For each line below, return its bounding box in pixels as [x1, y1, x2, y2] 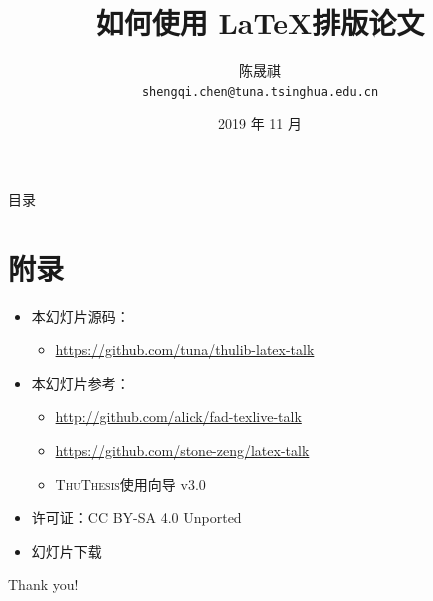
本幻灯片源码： [31, 305, 130, 326]
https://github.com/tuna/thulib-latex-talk [55, 339, 315, 360]
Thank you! [8, 574, 79, 595]
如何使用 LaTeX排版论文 [95, 2, 425, 43]
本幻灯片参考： [31, 372, 130, 393]
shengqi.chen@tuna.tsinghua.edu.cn [141, 84, 379, 99]
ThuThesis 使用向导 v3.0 [55, 473, 206, 494]
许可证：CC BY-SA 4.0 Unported [31, 507, 242, 528]
